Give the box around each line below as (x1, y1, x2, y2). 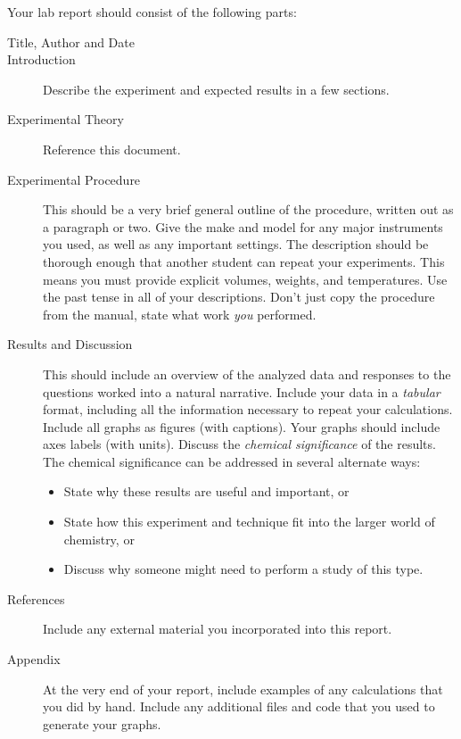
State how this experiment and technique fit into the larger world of (63, 512, 435, 531)
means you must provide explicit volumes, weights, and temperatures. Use (43, 270, 448, 288)
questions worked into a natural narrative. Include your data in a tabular (43, 382, 440, 401)
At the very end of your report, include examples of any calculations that (43, 679, 443, 698)
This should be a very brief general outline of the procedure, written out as (43, 200, 454, 219)
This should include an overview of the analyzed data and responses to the (43, 364, 451, 383)
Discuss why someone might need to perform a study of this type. (63, 560, 424, 578)
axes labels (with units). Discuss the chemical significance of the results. (43, 435, 436, 453)
